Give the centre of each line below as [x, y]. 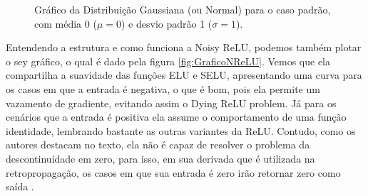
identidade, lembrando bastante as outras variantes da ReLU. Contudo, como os [181, 130]
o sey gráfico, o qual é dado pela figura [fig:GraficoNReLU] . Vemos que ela [168, 61]
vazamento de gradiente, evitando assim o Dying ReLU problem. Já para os [171, 103]
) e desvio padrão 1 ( [167, 23]
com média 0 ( [66, 23]
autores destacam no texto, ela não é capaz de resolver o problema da [158, 145]
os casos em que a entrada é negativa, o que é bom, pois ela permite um [163, 88]
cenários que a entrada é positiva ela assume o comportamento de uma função [176, 117]
